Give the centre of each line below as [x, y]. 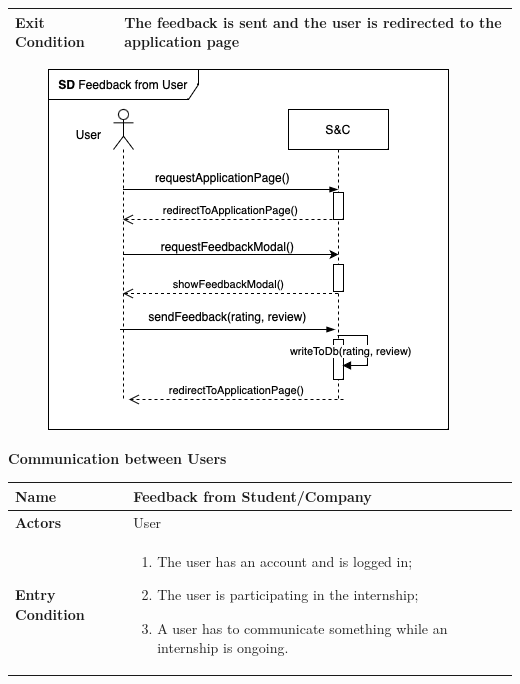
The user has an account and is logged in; [285, 560]
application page [182, 41]
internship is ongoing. [223, 647]
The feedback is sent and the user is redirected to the [313, 21]
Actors [38, 521]
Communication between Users [117, 457]
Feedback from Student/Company [252, 495]
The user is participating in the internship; [288, 594]
